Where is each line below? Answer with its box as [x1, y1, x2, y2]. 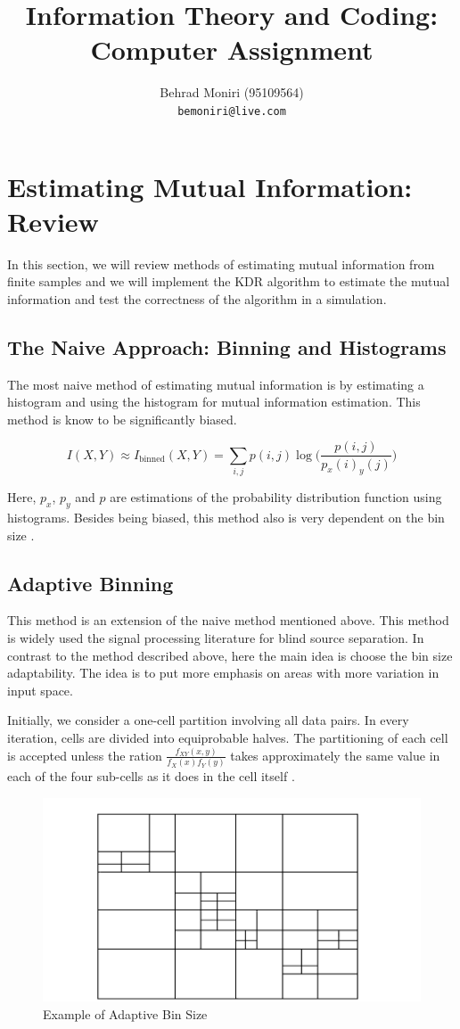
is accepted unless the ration [7, 745, 162, 764]
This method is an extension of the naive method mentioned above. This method [7, 611, 449, 630]
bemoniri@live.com [177, 104, 286, 118]
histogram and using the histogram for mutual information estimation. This [7, 392, 421, 411]
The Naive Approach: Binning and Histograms [7, 333, 447, 360]
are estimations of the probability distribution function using [110, 488, 442, 506]
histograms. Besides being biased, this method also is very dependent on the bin [7, 508, 445, 527]
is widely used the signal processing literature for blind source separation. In [7, 629, 424, 647]
